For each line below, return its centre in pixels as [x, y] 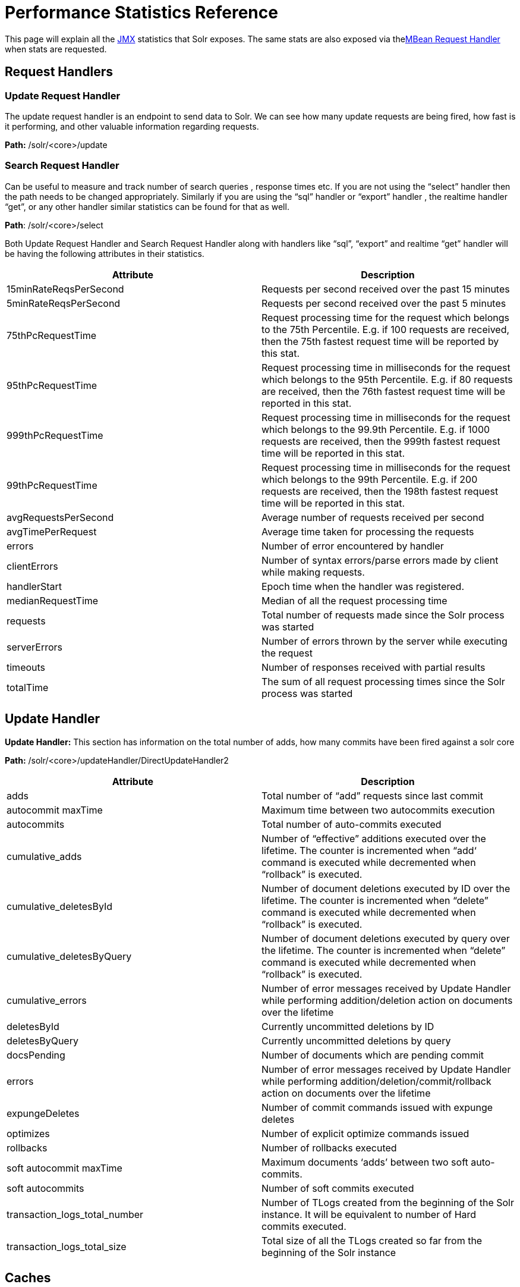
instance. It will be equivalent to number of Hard [369, 1214]
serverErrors [35, 647]
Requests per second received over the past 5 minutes [384, 303]
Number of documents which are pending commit [373, 1055]
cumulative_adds [44, 856]
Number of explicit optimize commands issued [365, 1133]
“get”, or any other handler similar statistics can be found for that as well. [147, 206]
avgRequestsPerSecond [60, 517]
